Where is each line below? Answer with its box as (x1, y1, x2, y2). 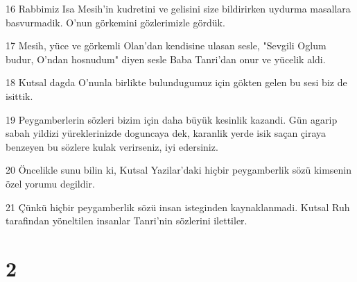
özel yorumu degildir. (6, 176, 95, 190)
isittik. (6, 88, 33, 103)
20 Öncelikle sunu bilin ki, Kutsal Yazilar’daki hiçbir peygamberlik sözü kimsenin (6, 163, 352, 177)
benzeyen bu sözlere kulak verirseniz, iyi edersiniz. (6, 139, 218, 154)
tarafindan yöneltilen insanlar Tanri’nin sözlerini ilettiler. (6, 213, 247, 228)
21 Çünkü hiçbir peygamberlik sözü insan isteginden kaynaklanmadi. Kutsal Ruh (6, 199, 350, 214)
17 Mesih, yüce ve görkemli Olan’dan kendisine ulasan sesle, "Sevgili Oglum (6, 38, 326, 53)
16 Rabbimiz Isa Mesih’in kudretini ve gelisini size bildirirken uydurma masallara (6, 1, 351, 15)
